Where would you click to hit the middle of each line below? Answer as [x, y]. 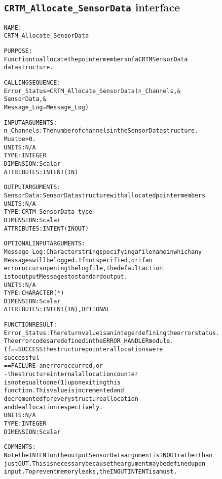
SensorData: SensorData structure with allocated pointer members [105, 195]
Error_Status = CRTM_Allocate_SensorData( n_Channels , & [92, 91]
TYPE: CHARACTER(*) [34, 293]
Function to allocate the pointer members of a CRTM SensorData [96, 59]
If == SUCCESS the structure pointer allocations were [84, 350]
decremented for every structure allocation [71, 399]
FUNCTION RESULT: [31, 325]
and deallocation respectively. [54, 407]
